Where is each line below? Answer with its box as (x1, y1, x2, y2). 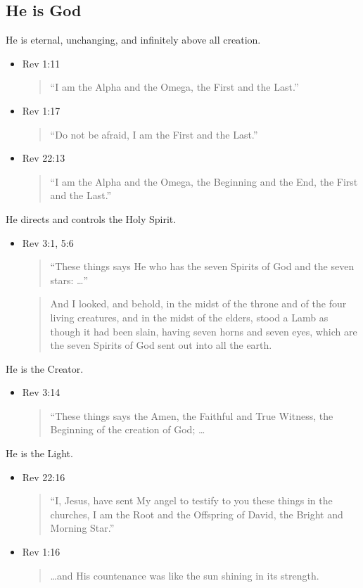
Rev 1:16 (22, 544, 60, 559)
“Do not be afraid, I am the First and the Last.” (50, 127, 258, 141)
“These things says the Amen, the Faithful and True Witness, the (50, 408, 333, 423)
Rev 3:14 (22, 385, 60, 400)
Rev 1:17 (22, 103, 60, 117)
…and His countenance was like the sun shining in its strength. (50, 568, 319, 582)
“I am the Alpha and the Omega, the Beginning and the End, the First (50, 174, 358, 188)
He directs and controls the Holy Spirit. (6, 211, 177, 226)
